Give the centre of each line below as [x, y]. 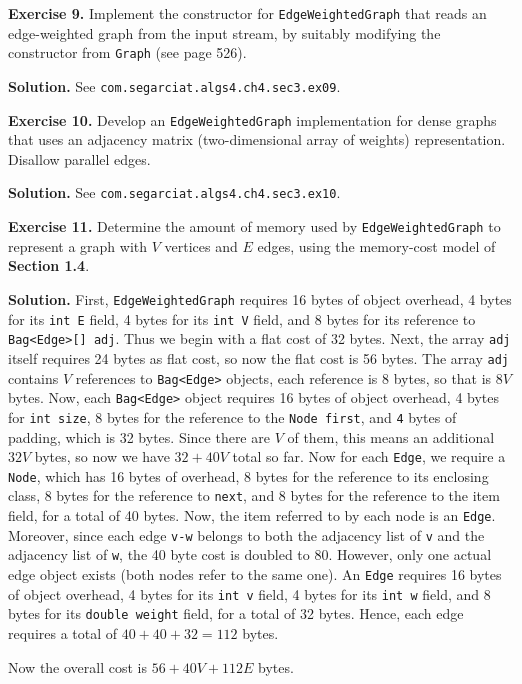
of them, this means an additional [391, 436]
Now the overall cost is [77, 666]
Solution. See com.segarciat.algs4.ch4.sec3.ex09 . [174, 85]
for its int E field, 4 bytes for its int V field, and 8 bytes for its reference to [242, 318]
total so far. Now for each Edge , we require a [369, 456]
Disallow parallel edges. [79, 158]
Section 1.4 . [49, 265]
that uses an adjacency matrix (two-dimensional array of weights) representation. [257, 139]
